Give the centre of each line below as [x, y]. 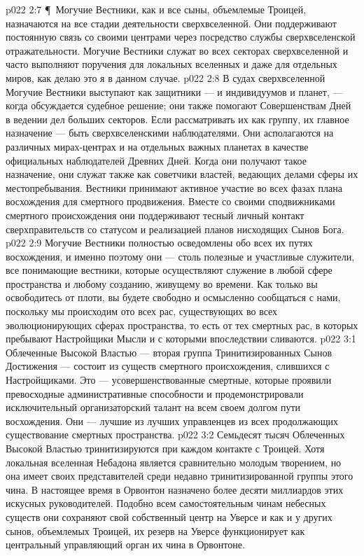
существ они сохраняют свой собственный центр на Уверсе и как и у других [169, 516]
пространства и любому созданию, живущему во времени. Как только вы [162, 283]
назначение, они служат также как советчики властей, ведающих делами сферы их [182, 174]
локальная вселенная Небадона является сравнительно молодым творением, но [174, 462]
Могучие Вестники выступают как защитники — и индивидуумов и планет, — [174, 91]
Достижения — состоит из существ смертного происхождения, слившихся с [168, 366]
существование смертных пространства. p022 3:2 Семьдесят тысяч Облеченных [175, 435]
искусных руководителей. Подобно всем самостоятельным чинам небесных [166, 503]
